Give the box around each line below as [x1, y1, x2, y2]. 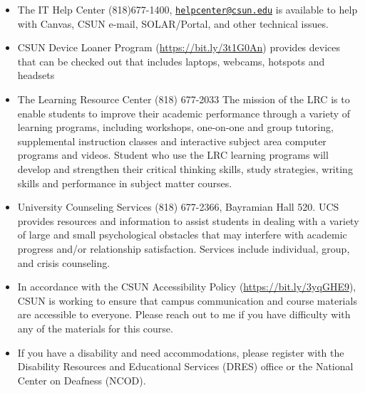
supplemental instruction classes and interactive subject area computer [17, 133, 327, 148]
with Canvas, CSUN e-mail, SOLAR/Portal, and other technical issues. [17, 16, 329, 31]
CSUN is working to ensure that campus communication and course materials [17, 293, 357, 308]
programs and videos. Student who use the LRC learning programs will [17, 147, 329, 162]
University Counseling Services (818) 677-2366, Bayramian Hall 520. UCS [17, 199, 339, 214]
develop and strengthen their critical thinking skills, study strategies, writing [17, 162, 353, 176]
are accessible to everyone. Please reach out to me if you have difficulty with [17, 307, 351, 322]
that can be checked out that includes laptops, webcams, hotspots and [17, 53, 325, 68]
